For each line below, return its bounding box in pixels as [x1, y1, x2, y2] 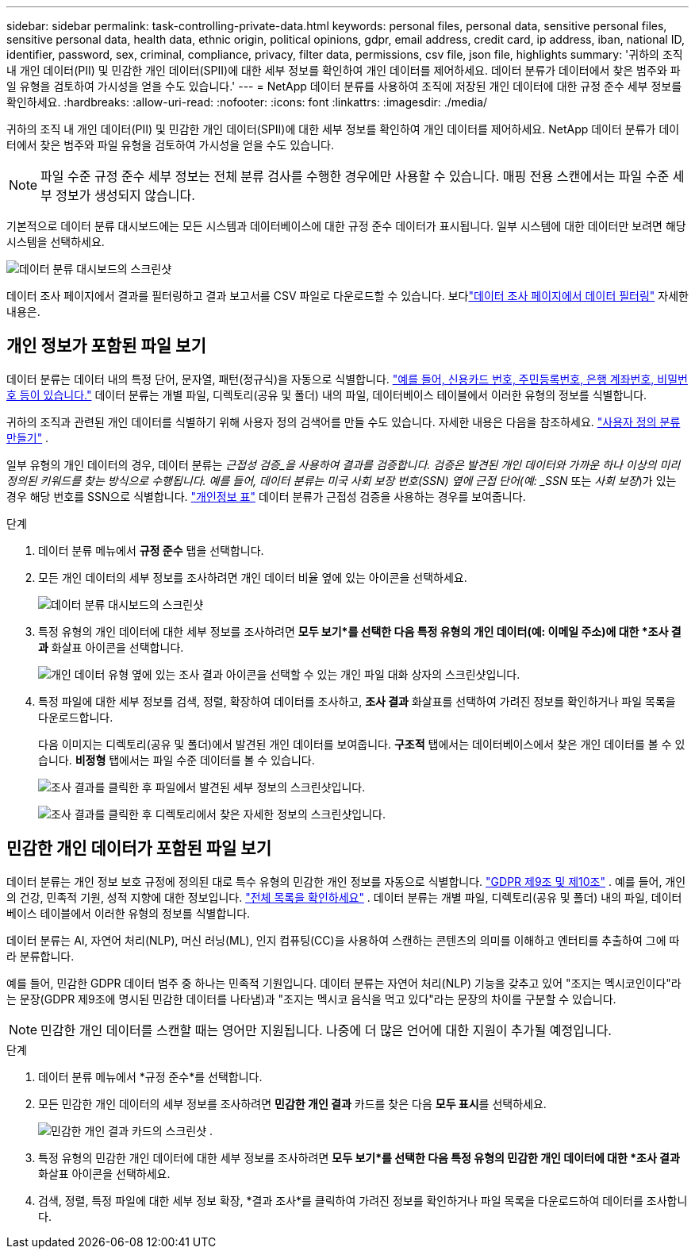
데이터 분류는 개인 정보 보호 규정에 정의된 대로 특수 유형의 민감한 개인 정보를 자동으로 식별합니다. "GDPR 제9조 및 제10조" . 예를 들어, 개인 [6, 874, 686, 888]
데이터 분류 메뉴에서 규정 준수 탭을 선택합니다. [38, 543, 264, 557]
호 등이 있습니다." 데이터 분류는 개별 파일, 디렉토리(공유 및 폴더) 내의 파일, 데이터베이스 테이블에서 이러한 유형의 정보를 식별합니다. [6, 387, 647, 402]
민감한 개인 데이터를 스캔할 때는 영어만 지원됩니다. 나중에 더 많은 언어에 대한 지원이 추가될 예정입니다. [40, 1022, 612, 1038]
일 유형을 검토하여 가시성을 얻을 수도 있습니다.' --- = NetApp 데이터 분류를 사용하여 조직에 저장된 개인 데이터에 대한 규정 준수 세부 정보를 [6, 79, 682, 93]
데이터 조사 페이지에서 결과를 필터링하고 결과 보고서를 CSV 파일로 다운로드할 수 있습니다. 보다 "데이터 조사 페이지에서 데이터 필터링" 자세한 [6, 289, 689, 302]
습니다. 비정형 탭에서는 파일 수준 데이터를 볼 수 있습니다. [38, 753, 315, 767]
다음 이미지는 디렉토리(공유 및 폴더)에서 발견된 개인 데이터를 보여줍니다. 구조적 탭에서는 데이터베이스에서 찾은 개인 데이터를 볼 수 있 [38, 737, 685, 751]
